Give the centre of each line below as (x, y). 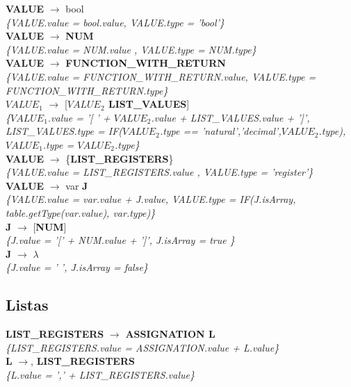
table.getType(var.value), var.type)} (81, 212)
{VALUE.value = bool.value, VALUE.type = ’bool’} (115, 22)
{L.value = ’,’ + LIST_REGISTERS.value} (100, 374)
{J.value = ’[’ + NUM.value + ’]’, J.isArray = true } (120, 240)
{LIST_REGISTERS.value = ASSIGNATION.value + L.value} (142, 347)
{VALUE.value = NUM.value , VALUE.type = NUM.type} (131, 49)
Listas (27, 305)
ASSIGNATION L (170, 334)
